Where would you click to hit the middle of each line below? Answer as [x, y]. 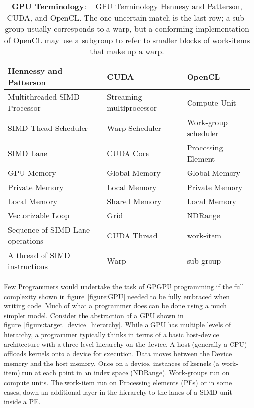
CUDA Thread [132, 235]
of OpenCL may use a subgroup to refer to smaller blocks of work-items [127, 40]
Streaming [125, 97]
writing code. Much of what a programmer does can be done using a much [116, 306]
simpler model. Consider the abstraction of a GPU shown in [94, 315]
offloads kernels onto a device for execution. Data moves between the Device [118, 354]
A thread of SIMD [39, 255]
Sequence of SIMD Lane [49, 229]
